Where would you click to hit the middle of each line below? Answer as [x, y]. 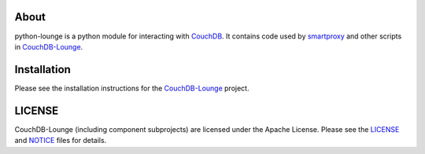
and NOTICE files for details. [61, 141]
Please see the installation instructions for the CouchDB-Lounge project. [132, 88]
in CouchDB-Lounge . [49, 46]
